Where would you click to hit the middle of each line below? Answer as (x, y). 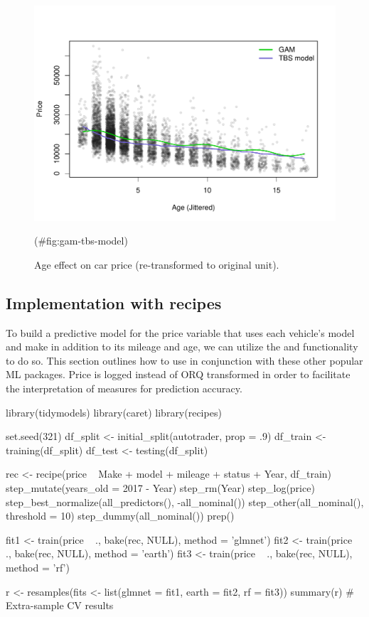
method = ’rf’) (38, 567)
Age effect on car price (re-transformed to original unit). (157, 264)
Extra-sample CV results (60, 605)
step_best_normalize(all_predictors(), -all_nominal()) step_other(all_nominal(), (185, 501)
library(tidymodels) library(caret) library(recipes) (114, 412)
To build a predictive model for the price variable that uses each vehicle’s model (180, 332)
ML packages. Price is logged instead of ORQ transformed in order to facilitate (178, 374)
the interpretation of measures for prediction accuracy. (124, 388)
